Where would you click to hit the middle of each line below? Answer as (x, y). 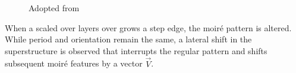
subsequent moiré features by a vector (74, 63)
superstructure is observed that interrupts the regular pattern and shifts (136, 50)
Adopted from (54, 8)
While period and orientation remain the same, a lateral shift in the (128, 39)
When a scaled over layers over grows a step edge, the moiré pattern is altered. (148, 27)
